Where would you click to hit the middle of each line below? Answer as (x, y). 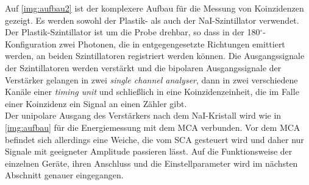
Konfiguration (31, 44)
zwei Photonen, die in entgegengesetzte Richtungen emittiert (172, 44)
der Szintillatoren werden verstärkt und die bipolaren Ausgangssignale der (143, 67)
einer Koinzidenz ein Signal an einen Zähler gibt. (96, 103)
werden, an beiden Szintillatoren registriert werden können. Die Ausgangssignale (155, 56)
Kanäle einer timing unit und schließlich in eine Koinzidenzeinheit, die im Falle (152, 92)
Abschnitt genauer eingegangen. (64, 175)
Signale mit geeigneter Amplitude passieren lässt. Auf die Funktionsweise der (149, 151)
